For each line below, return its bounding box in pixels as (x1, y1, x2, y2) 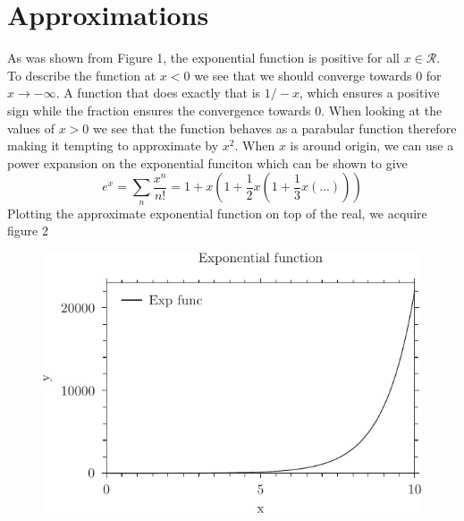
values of (7, 118, 55, 137)
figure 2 (7, 221, 48, 240)
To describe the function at (7, 65, 156, 84)
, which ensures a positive (299, 83, 440, 102)
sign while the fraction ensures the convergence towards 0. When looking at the (7, 100, 443, 119)
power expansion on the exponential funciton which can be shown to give (7, 153, 408, 172)
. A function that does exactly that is (55, 83, 261, 102)
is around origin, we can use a (290, 136, 454, 155)
